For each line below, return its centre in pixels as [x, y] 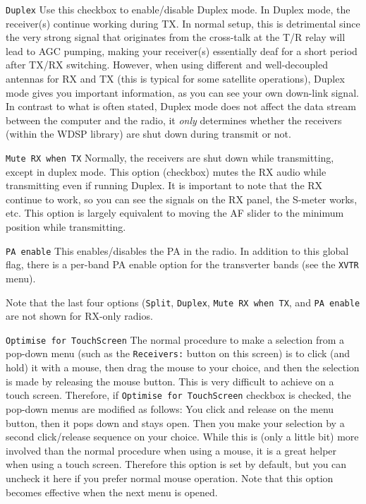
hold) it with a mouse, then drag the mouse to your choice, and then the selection [183, 367]
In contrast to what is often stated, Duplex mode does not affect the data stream [181, 106]
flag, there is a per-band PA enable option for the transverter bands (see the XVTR [182, 264]
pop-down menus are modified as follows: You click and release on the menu [170, 408]
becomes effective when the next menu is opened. [112, 492]
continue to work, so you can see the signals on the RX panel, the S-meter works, [182, 199]
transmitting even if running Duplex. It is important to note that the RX [164, 185]
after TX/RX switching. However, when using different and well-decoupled [167, 65]
